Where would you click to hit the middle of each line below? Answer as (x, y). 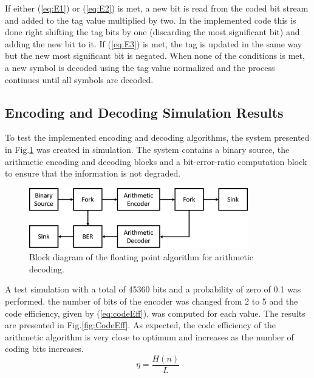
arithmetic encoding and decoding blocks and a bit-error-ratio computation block (156, 161)
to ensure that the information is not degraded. (93, 173)
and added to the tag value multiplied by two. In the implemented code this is (151, 20)
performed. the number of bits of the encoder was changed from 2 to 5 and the (152, 301)
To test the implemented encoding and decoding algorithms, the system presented (157, 137)
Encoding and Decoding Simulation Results (144, 112)
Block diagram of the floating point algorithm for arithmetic (142, 257)
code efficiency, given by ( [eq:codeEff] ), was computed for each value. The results (155, 313)
